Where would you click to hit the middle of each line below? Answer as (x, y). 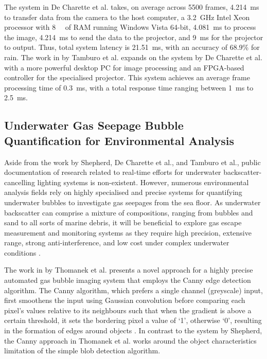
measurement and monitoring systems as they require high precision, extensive (128, 232)
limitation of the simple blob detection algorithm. (82, 351)
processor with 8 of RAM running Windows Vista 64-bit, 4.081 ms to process (130, 27)
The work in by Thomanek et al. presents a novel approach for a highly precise (129, 270)
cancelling (20, 182)
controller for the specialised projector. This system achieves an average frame (127, 77)
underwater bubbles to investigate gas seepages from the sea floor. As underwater (132, 202)
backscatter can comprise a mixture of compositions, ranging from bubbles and (129, 212)
